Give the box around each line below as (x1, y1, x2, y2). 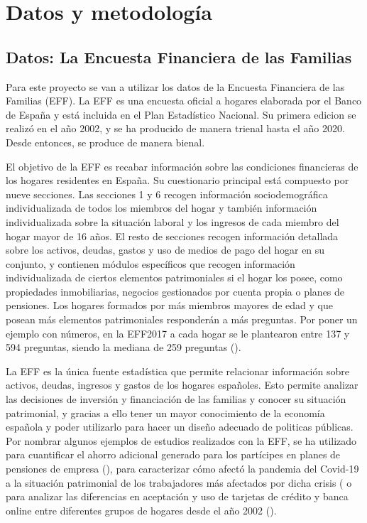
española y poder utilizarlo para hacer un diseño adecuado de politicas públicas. (6, 419, 354, 434)
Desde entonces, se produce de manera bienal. (6, 134, 205, 149)
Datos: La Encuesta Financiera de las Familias (6, 45, 352, 68)
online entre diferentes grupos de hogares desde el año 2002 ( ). (6, 502, 277, 517)
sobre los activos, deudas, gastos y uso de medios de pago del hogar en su (6, 242, 325, 257)
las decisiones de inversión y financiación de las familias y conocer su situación (6, 392, 346, 406)
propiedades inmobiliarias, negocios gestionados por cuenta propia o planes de (6, 284, 345, 298)
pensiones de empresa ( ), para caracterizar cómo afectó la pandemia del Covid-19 (6, 461, 359, 476)
